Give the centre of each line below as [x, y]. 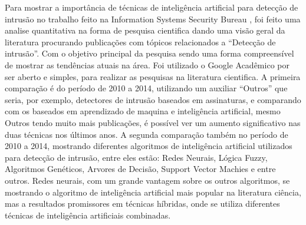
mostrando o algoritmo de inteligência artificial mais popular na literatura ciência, [153, 192]
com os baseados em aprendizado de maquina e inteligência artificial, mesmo [143, 111]
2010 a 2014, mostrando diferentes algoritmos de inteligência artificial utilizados [149, 146]
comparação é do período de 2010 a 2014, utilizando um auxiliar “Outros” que [146, 88]
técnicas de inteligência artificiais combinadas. [88, 215]
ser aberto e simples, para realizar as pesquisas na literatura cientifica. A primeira [153, 76]
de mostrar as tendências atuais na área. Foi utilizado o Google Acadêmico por [147, 64]
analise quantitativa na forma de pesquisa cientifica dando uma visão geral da [145, 30]
